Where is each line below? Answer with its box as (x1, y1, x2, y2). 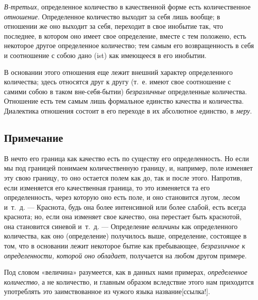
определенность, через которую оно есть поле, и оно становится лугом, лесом (4, 192, 240, 202)
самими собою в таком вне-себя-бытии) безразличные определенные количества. (4, 86, 247, 96)
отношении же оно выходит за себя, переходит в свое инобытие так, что (4, 21, 223, 31)
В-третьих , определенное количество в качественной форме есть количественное (4, 1, 251, 11)
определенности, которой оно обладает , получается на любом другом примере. (4, 250, 247, 260)
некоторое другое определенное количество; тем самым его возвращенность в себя (4, 40, 254, 51)
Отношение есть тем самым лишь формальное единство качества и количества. (4, 96, 244, 106)
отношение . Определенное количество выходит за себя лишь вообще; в (4, 11, 220, 21)
